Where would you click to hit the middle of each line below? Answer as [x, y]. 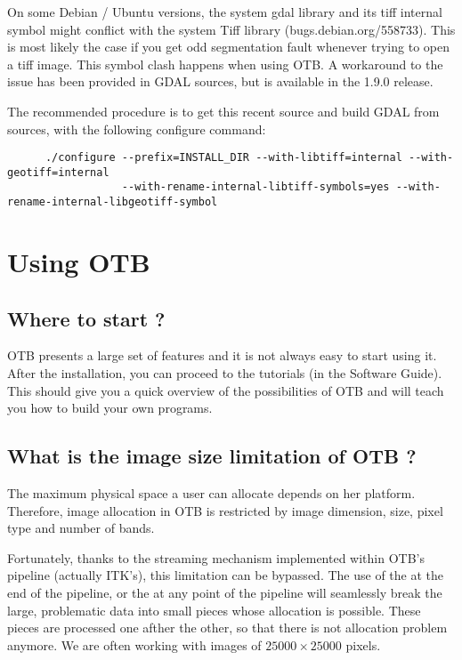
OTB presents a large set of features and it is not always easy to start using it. [222, 355]
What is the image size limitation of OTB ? [212, 456]
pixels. [363, 644]
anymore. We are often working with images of [134, 644]
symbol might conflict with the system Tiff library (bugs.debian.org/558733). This [231, 29]
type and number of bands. [81, 528]
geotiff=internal [58, 172]
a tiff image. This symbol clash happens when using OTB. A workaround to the [225, 64]
